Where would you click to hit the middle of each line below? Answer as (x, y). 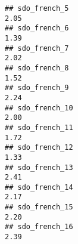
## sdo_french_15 (39, 207)
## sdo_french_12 (39, 148)
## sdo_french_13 (39, 167)
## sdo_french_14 (39, 187)
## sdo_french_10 (39, 108)
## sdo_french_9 (37, 88)
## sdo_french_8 (37, 68)
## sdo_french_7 (37, 48)
